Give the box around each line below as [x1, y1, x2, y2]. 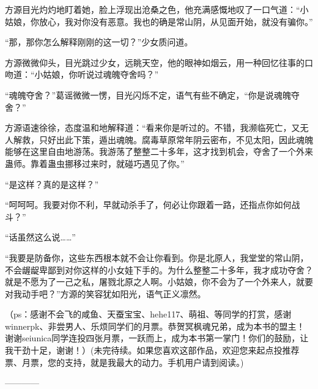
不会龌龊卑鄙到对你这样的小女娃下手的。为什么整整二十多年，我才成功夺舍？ [5, 263, 313, 276]
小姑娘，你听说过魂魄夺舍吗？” [34, 68, 159, 81]
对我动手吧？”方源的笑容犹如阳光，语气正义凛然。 [5, 287, 206, 300]
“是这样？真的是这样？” [5, 177, 99, 190]
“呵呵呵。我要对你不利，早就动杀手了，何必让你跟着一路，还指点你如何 [5, 198, 292, 211]
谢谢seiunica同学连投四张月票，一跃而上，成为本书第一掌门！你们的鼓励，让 [5, 332, 309, 344]
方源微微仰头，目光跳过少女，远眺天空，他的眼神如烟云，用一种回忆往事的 [5, 56, 305, 69]
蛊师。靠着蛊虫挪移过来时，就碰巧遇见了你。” [5, 157, 185, 169]
